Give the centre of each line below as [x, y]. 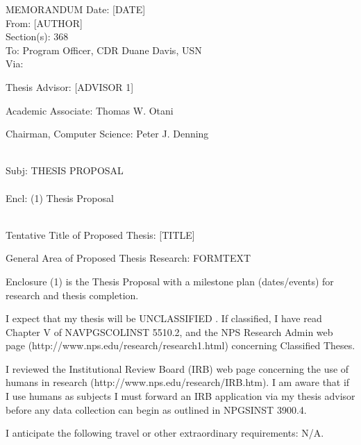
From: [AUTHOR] [44, 23]
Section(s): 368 [37, 36]
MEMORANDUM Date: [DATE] [76, 9]
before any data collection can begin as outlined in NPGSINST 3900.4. [156, 409]
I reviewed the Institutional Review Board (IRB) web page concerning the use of [177, 368]
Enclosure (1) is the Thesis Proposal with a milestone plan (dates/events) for [170, 281]
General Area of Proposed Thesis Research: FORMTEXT [128, 258]
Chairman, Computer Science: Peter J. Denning [107, 134]
